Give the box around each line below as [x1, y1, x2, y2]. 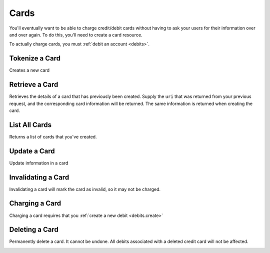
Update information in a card [9, 160, 68, 166]
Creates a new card [9, 67, 50, 73]
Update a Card [9, 146, 55, 155]
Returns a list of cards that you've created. [9, 133, 97, 139]
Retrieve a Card [9, 80, 58, 89]
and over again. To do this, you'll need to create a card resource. [9, 31, 142, 37]
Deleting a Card [9, 225, 58, 234]
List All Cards [9, 120, 52, 129]
